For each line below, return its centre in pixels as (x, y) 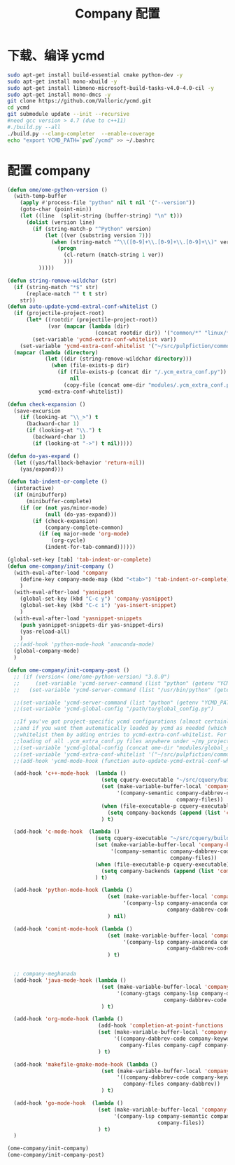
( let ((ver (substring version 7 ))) (98, 235)
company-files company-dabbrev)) (171, 1084)
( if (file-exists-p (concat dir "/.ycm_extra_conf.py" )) (142, 372)
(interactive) (34, 488)
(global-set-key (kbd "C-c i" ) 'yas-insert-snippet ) (98, 606)
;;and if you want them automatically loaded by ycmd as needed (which (120, 728)
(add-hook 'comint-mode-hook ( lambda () (73, 929)
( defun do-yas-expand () (43, 456)
